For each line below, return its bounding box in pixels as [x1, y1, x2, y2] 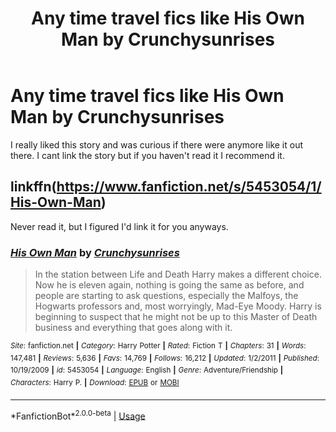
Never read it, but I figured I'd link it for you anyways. [10, 220, 229, 232]
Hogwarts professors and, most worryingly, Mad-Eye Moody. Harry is [34, 300, 322, 312]
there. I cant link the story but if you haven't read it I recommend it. [10, 149, 285, 161]
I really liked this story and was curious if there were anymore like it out [10, 138, 304, 151]
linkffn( [10, 178, 57, 196]
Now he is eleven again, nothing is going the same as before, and [34, 279, 305, 291]
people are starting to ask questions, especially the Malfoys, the [34, 290, 299, 302]
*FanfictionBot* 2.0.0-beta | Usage [10, 408, 146, 422]
